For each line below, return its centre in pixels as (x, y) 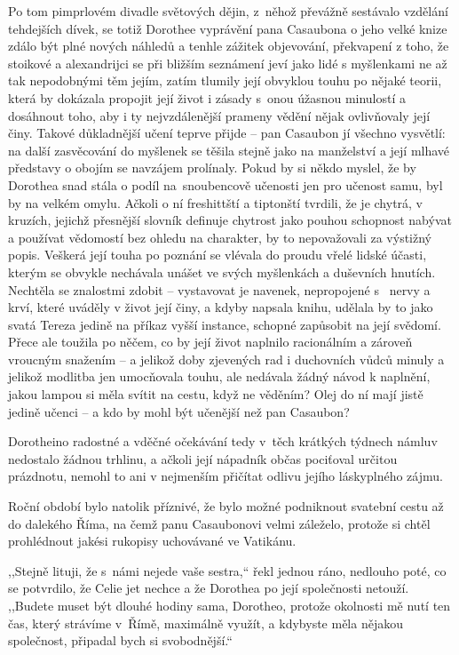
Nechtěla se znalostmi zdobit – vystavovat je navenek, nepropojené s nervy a (219, 289)
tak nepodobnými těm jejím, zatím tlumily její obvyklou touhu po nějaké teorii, (225, 80)
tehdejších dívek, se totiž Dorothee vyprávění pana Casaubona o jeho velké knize (228, 28)
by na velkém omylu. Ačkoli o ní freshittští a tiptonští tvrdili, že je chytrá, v (216, 202)
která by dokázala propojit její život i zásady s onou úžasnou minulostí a (207, 97)
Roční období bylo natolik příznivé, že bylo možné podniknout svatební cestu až (226, 506)
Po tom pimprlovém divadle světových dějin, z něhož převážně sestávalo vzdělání (228, 11)
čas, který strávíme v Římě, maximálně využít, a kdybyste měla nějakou (206, 623)
